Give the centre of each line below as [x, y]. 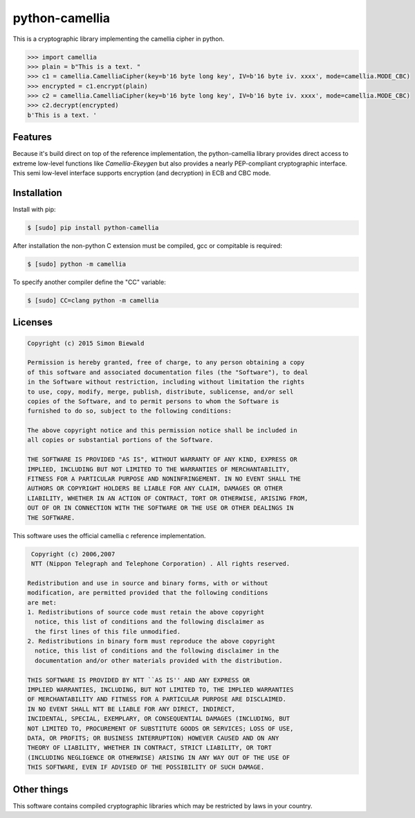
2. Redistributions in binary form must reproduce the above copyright [151, 641]
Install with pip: [34, 210]
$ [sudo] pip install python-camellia [93, 228]
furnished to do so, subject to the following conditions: [129, 411]
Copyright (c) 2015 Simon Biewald [86, 343]
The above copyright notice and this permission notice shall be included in [162, 430]
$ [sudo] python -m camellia [77, 264]
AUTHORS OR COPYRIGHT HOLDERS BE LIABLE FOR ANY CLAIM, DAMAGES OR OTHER [155, 489]
